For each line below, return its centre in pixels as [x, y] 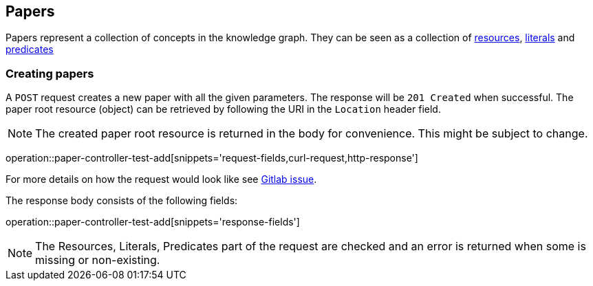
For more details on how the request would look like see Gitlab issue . [161, 179]
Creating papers [50, 73]
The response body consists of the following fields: [122, 201]
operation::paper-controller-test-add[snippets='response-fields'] [153, 222]
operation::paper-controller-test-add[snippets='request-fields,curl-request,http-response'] [212, 158]
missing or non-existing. [98, 260]
